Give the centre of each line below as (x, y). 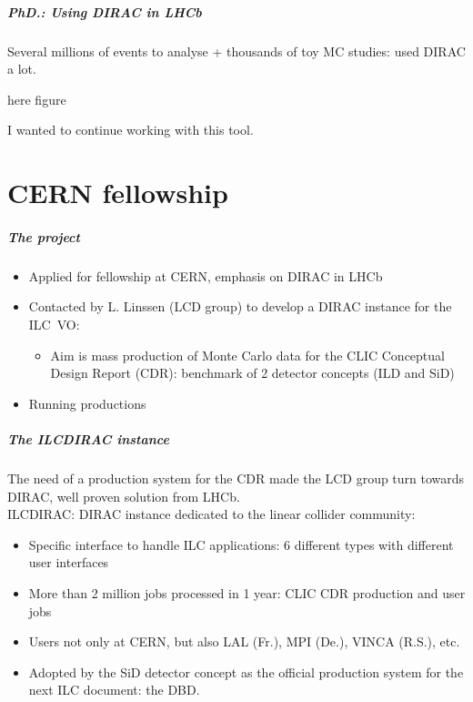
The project (44, 236)
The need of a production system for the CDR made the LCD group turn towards (236, 478)
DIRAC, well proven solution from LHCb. (124, 496)
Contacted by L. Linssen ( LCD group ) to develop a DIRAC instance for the (240, 306)
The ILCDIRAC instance (88, 439)
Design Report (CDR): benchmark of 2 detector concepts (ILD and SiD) (252, 373)
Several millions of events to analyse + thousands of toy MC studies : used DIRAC (236, 51)
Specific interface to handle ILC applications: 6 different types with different (241, 544)
